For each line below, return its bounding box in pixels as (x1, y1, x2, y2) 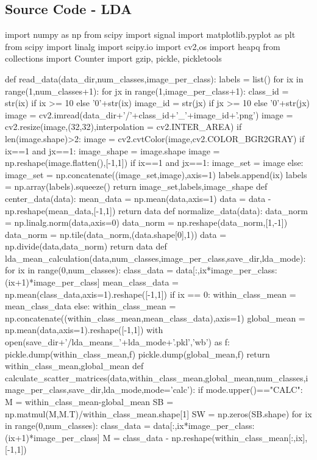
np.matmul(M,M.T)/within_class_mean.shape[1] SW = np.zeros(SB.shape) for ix (5, 407, 312, 420)
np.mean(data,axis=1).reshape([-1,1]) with (5, 323, 163, 336)
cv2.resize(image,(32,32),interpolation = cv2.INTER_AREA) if (5, 120, 242, 133)
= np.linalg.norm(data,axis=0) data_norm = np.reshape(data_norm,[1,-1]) (5, 216, 288, 229)
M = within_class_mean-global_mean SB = (5, 395, 174, 408)
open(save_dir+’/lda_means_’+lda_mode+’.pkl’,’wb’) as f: (5, 336, 230, 348)
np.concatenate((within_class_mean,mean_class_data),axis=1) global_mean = (5, 311, 305, 324)
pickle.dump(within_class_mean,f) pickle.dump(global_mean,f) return (5, 347, 270, 360)
